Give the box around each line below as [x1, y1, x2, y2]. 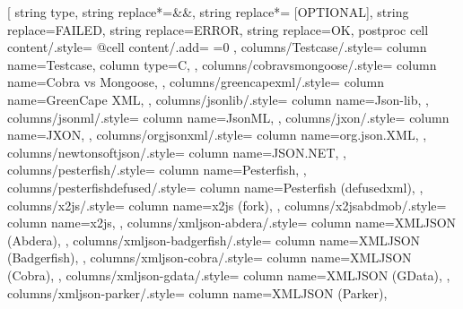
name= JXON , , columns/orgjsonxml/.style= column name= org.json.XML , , [7, 125, 427, 144]
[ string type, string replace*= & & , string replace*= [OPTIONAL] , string [7, 3, 409, 21]
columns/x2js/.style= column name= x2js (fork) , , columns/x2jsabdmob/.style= [7, 195, 447, 214]
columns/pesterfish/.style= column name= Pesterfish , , [7, 160, 307, 179]
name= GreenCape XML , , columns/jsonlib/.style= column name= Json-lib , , [7, 90, 429, 108]
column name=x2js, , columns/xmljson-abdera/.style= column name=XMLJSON [7, 213, 457, 232]
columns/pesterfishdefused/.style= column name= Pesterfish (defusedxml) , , [7, 177, 424, 196]
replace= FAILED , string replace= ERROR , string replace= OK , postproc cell [7, 20, 429, 39]
